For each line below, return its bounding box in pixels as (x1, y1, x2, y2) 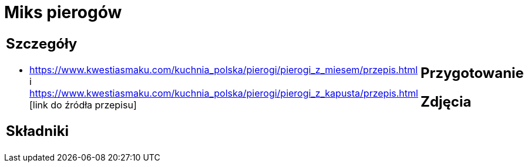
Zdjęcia (420, 93, 472, 110)
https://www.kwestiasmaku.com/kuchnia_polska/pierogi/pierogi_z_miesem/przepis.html (29, 63, 418, 76)
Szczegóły (6, 35, 78, 52)
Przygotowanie (420, 64, 524, 81)
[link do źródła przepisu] (29, 98, 137, 111)
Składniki (6, 122, 69, 139)
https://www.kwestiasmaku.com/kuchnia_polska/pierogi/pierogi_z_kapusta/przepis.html (29, 87, 418, 99)
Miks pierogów (4, 2, 122, 22)
